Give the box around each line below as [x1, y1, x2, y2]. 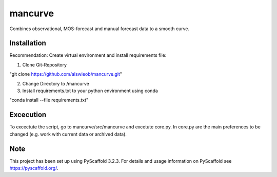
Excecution [9, 110, 47, 119]
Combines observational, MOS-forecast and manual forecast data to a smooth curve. [9, 26, 190, 32]
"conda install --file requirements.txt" [9, 97, 89, 103]
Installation [9, 39, 46, 48]
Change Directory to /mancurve [22, 80, 89, 86]
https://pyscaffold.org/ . [9, 165, 58, 171]
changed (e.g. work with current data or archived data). [9, 131, 127, 137]
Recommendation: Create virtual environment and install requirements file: [9, 52, 167, 58]
